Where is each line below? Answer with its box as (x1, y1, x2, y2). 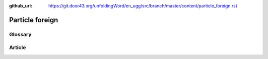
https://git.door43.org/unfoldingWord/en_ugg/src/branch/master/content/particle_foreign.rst (48, 3, 238, 8)
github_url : (9, 3, 32, 8)
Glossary (9, 31, 32, 38)
